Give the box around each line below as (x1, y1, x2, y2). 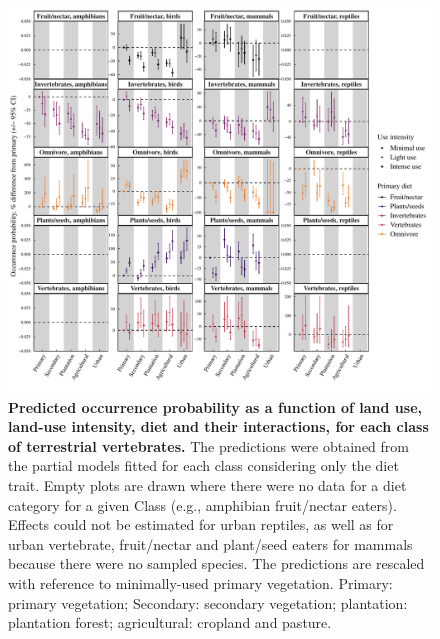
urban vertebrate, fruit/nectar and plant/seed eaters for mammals (8, 533, 413, 554)
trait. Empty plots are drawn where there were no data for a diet (8, 475, 407, 496)
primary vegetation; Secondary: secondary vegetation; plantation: (8, 592, 408, 613)
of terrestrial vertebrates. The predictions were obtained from (8, 435, 409, 456)
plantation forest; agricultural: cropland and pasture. (8, 612, 332, 633)
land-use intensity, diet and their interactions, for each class (8, 416, 429, 437)
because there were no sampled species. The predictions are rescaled (8, 553, 425, 574)
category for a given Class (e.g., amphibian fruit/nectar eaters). (8, 494, 397, 515)
